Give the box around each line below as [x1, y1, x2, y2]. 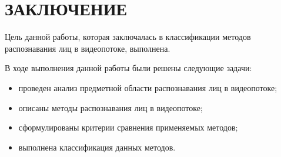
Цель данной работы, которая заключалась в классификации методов [5, 31, 251, 43]
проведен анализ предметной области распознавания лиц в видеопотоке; [18, 81, 277, 93]
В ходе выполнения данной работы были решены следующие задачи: [5, 62, 252, 74]
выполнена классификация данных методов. [18, 141, 176, 153]
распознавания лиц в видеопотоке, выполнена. [5, 42, 170, 54]
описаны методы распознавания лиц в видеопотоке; [18, 101, 203, 113]
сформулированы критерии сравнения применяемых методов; [18, 121, 238, 133]
